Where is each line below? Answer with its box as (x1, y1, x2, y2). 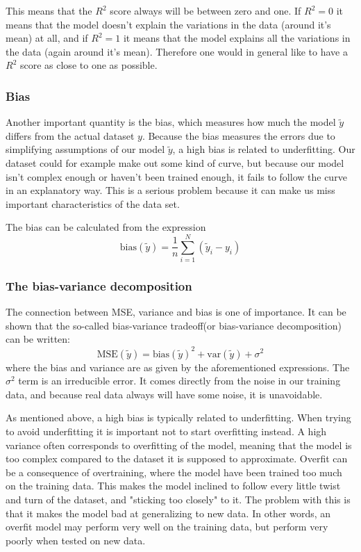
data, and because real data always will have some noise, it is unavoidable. (6, 387, 323, 401)
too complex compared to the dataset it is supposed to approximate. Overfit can (6, 451, 348, 466)
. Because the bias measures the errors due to (142, 128, 335, 143)
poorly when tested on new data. (6, 533, 146, 547)
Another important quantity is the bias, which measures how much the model (6, 115, 336, 129)
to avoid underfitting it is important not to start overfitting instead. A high (6, 423, 327, 438)
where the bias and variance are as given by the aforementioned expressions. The (6, 359, 350, 374)
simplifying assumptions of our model (6, 142, 165, 156)
